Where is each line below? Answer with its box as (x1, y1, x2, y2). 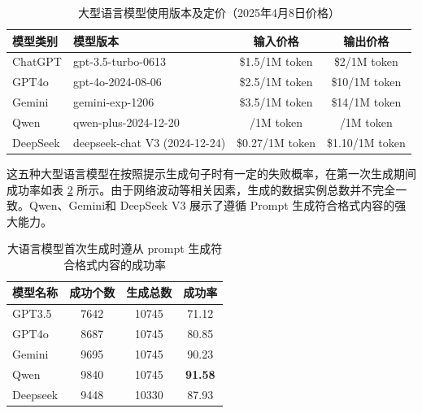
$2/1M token (333, 53, 398, 70)
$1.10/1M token (326, 133, 406, 150)
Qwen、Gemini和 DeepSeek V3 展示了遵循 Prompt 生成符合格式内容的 (28, 197, 395, 214)
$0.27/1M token (237, 133, 315, 150)
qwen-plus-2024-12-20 (72, 113, 180, 130)
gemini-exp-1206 (72, 93, 154, 111)
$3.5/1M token (239, 93, 313, 111)
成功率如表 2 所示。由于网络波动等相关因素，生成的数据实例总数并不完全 (7, 180, 396, 198)
